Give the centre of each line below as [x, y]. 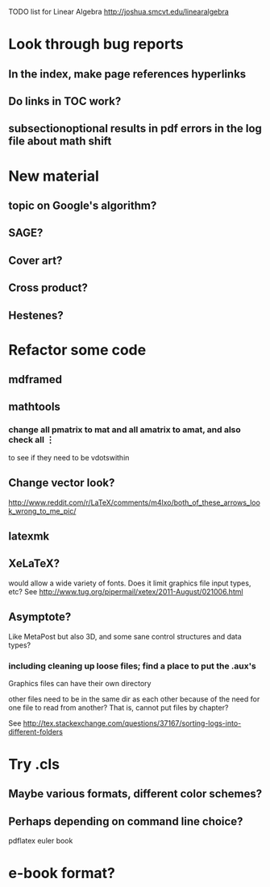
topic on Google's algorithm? [83, 205]
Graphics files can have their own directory [80, 683]
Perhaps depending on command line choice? [126, 821]
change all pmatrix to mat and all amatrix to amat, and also [125, 430]
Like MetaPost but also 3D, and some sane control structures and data [125, 636]
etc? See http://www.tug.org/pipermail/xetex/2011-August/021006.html [126, 591]
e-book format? [62, 873]
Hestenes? [36, 315]
